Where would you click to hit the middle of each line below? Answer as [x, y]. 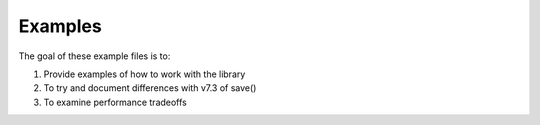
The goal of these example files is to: [94, 56]
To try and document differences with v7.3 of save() [150, 88]
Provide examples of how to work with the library [144, 74]
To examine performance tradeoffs [115, 102]
